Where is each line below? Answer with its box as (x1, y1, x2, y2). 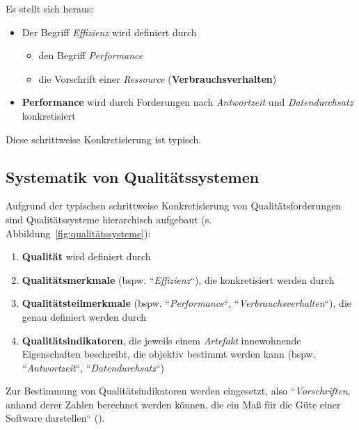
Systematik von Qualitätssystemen (6, 166, 260, 187)
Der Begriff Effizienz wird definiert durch (22, 24, 197, 39)
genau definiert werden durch (22, 309, 147, 324)
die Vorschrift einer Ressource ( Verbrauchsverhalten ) (38, 71, 277, 86)
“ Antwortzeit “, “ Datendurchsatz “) (22, 360, 164, 374)
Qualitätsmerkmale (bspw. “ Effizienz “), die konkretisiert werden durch (22, 272, 335, 287)
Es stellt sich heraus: (6, 1, 94, 15)
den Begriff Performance (38, 48, 143, 63)
